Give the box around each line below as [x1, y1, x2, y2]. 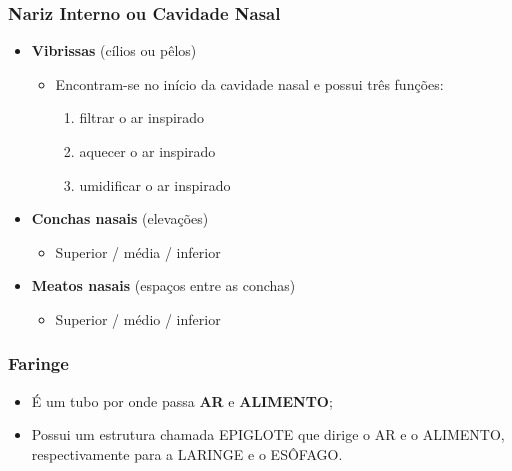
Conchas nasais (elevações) [31, 208, 209, 229]
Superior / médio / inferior [55, 308, 221, 329]
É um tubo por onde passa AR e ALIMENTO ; [31, 390, 333, 411]
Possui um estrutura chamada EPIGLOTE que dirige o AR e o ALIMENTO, [31, 424, 505, 445]
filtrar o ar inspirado [79, 107, 205, 128]
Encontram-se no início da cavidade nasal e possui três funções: [55, 73, 444, 94]
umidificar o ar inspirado [79, 174, 231, 195]
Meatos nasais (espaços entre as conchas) [31, 275, 296, 296]
